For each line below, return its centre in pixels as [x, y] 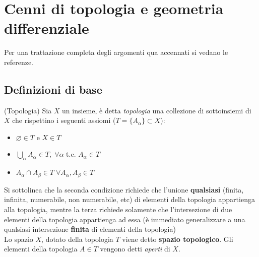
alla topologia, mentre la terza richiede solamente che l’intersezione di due [118, 209]
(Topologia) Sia [28, 110]
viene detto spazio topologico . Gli [178, 239]
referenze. [19, 62]
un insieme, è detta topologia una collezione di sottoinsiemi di [157, 110]
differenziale [47, 28]
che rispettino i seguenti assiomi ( [64, 120]
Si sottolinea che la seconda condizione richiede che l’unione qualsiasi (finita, [124, 189]
